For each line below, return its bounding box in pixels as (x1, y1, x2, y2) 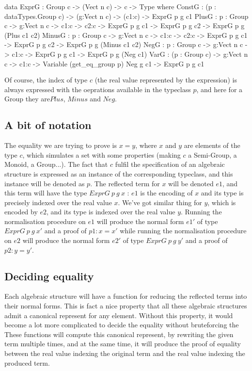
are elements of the (184, 140, 240, 150)
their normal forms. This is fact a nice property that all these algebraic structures (4, 301, 247, 311)
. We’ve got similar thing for (118, 197, 202, 207)
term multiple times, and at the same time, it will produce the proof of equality (4, 339, 241, 349)
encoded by (4, 207, 38, 217)
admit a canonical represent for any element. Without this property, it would (4, 310, 233, 320)
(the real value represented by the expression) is (94, 75, 237, 85)
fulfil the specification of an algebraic (115, 159, 225, 169)
